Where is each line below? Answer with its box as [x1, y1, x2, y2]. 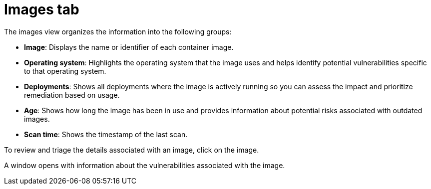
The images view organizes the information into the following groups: [4, 27, 232, 36]
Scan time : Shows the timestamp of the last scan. [24, 130, 188, 139]
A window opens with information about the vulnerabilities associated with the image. [4, 161, 285, 170]
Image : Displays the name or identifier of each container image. [24, 42, 234, 51]
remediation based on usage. [24, 90, 120, 99]
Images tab [4, 1, 79, 18]
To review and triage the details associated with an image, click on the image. [4, 145, 259, 154]
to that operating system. [24, 66, 106, 75]
